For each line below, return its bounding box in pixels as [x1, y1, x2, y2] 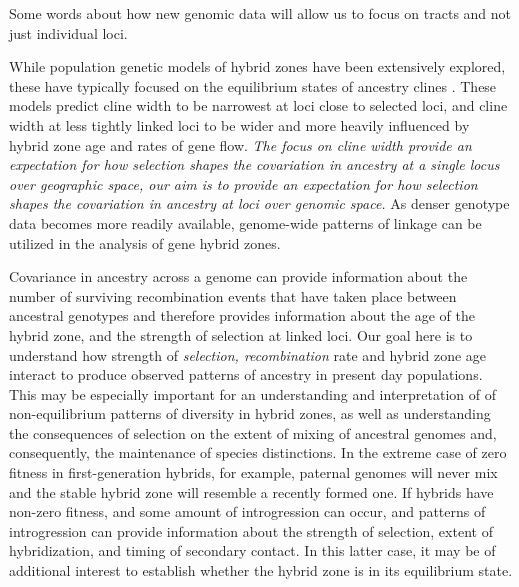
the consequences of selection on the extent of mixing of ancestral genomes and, [9, 422, 497, 443]
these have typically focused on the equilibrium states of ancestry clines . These [9, 75, 497, 96]
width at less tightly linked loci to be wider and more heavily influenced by [9, 114, 470, 135]
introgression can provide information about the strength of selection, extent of [9, 520, 493, 541]
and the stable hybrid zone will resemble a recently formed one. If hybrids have [9, 481, 494, 502]
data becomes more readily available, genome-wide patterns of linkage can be [9, 212, 482, 233]
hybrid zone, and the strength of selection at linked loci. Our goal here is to [9, 324, 473, 345]
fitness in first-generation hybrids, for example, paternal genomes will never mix [9, 462, 498, 483]
